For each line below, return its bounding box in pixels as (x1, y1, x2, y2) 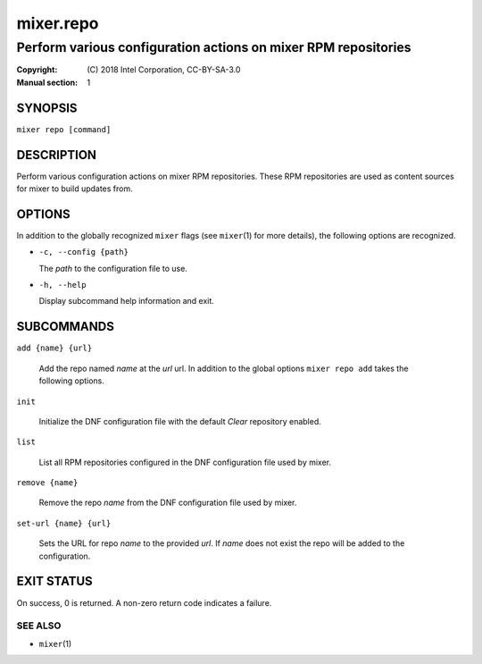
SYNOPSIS (16, 100, 78, 115)
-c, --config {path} (38, 247, 129, 257)
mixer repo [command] (16, 124, 112, 134)
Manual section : (16, 77, 79, 88)
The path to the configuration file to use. (38, 263, 187, 273)
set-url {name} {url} (16, 518, 112, 528)
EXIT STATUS (16, 574, 93, 589)
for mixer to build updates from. (16, 183, 133, 194)
